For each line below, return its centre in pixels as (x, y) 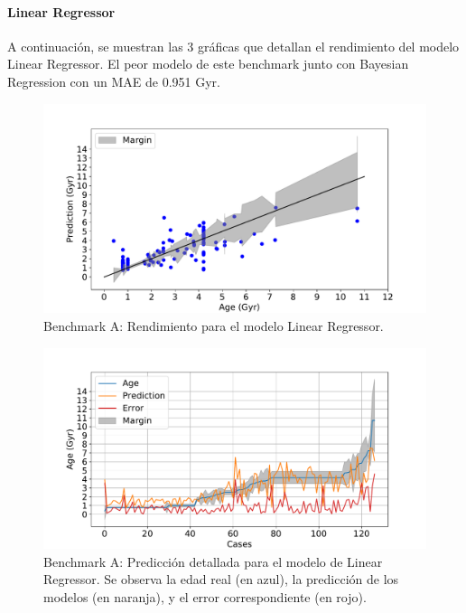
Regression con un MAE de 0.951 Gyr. (114, 81)
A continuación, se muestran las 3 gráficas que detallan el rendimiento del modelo (233, 46)
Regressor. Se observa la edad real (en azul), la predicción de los (221, 579)
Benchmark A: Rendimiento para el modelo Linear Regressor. (214, 326)
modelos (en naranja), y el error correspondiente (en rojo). (205, 596)
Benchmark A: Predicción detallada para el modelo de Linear (213, 561)
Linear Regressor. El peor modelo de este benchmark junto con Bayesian (208, 64)
